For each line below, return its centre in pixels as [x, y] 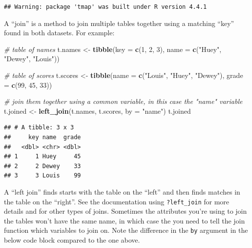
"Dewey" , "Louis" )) [32, 59]
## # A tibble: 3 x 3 [39, 128]
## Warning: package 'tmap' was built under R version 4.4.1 [105, 7]
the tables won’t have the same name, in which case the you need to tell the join [125, 220]
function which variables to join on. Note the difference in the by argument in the [126, 230]
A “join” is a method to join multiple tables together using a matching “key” [119, 23]
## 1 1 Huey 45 [42, 157]
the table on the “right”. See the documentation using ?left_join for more [117, 201]
